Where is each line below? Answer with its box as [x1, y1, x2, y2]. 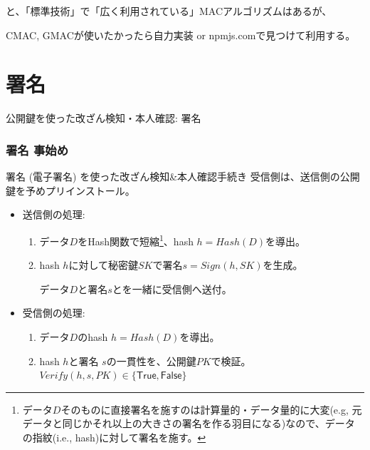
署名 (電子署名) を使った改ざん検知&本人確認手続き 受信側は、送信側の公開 [6, 169, 360, 184]
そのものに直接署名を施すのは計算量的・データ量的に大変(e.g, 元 [60, 402, 362, 416]
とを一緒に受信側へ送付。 [112, 281, 232, 296]
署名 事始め [6, 140, 69, 158]
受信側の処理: [22, 305, 85, 320]
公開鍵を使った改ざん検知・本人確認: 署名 [6, 111, 201, 126]
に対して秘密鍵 [68, 257, 139, 272]
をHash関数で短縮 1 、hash [78, 231, 194, 248]
